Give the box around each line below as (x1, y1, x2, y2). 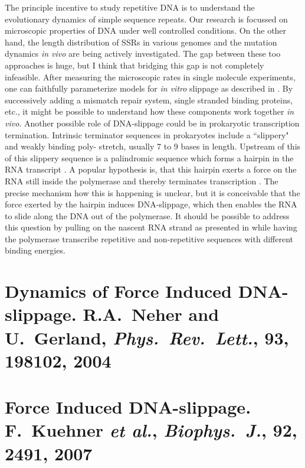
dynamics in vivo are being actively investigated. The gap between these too (5, 47, 281, 60)
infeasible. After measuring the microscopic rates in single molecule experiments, (5, 70, 296, 83)
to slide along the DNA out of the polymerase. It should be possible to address (5, 209, 290, 222)
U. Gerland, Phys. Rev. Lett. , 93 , (5, 325, 289, 350)
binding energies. (5, 244, 65, 256)
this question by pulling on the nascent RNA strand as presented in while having (5, 221, 297, 233)
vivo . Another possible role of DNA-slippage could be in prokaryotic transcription (5, 116, 300, 129)
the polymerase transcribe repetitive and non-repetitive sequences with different (5, 232, 293, 245)
